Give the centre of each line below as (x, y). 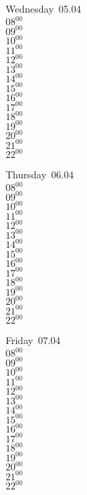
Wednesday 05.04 (43, 8)
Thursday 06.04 (40, 174)
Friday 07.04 (33, 340)
